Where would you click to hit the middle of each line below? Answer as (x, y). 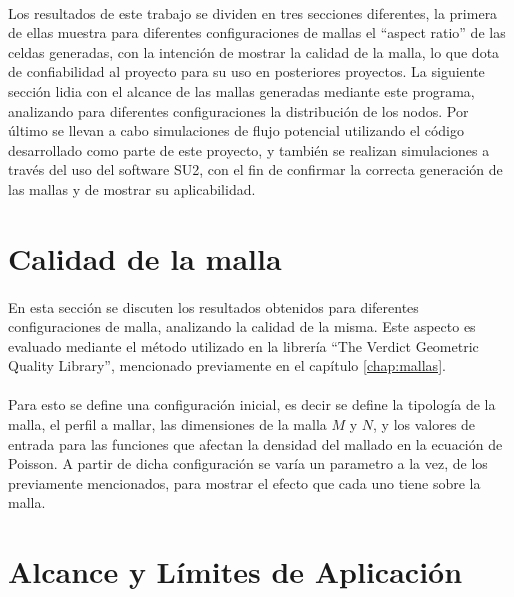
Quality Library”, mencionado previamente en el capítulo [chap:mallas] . (227, 365)
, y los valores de (424, 424)
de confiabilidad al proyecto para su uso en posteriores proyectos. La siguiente (246, 71)
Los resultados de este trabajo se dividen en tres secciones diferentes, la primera (253, 12)
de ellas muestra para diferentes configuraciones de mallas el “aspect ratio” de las (257, 32)
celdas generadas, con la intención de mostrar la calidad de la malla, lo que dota (254, 51)
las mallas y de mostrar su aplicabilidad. (132, 188)
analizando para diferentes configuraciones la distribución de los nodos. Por (238, 110)
